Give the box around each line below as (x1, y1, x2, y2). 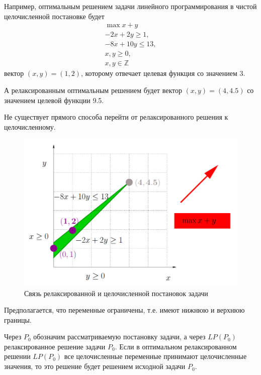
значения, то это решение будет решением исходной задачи (4, 361, 186, 371)
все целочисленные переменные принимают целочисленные (64, 351, 247, 361)
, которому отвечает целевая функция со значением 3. (80, 68, 245, 78)
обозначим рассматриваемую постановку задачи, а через (33, 331, 206, 342)
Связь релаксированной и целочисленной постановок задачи (24, 288, 208, 298)
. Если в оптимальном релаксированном (115, 341, 237, 351)
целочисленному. (4, 121, 56, 132)
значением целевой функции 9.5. (4, 95, 104, 105)
